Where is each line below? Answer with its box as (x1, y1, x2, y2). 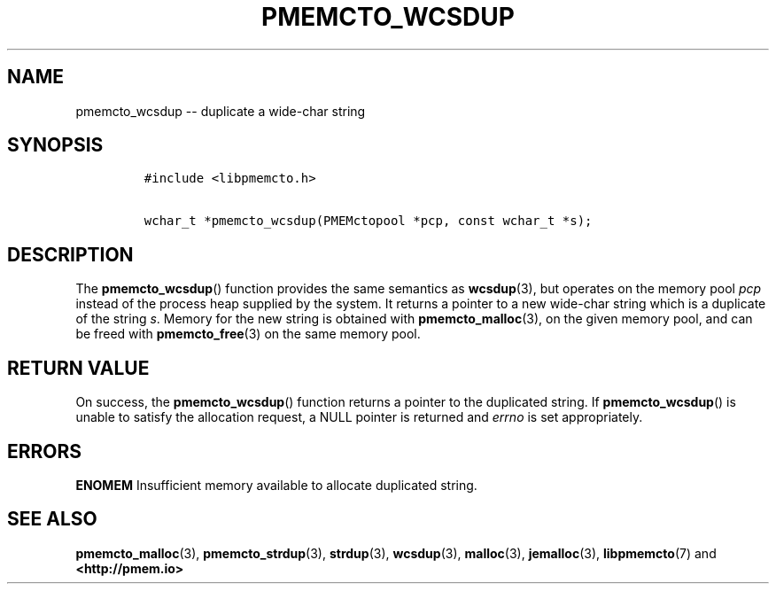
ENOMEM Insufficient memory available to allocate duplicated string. (75, 477, 477, 493)
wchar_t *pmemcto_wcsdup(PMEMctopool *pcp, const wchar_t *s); (144, 214, 593, 229)
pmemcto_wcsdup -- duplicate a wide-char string (75, 103, 366, 119)
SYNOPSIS (7, 134, 104, 157)
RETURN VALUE (7, 356, 150, 379)
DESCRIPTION (7, 243, 134, 266)
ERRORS (7, 439, 82, 463)
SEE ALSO (7, 508, 97, 531)
